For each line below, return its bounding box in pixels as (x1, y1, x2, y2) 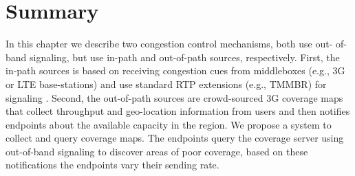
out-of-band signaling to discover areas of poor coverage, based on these (6, 144, 308, 158)
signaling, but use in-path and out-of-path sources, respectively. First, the (30, 49, 340, 64)
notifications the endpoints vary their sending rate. (6, 157, 219, 172)
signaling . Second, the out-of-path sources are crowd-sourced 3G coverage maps (6, 90, 343, 104)
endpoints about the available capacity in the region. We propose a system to (6, 117, 332, 131)
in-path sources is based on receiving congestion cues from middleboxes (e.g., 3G (6, 63, 345, 78)
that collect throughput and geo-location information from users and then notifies (6, 104, 350, 118)
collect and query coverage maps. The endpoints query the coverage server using (6, 131, 344, 145)
